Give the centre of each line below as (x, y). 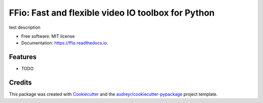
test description (25, 27)
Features (23, 57)
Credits (20, 83)
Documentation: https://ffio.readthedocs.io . (65, 43)
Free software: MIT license (48, 36)
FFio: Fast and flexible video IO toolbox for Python (112, 13)
